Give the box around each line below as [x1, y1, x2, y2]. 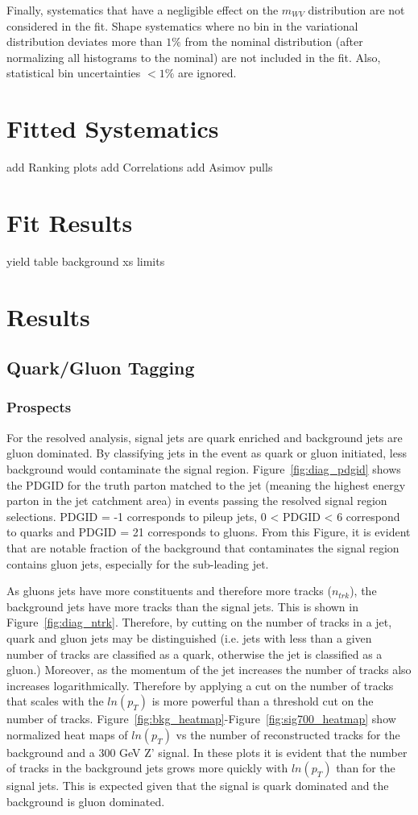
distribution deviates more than [6, 33, 163, 50]
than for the [336, 759, 395, 776]
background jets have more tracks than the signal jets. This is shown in [6, 598, 358, 614]
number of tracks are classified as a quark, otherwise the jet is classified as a [6, 645, 383, 662]
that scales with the [6, 693, 104, 710]
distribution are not [308, 2, 405, 18]
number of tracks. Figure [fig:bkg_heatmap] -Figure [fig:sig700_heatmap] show [6, 710, 396, 727]
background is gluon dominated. [6, 793, 165, 810]
